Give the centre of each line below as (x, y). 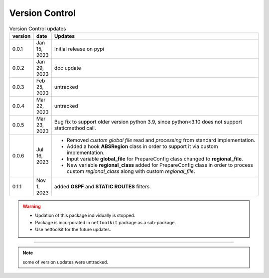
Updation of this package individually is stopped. (85, 215)
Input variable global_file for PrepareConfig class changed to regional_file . (155, 158)
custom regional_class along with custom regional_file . (131, 171)
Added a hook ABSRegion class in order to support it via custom (142, 146)
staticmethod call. (75, 128)
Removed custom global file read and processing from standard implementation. (161, 140)
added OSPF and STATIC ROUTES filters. (103, 186)
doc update (68, 68)
